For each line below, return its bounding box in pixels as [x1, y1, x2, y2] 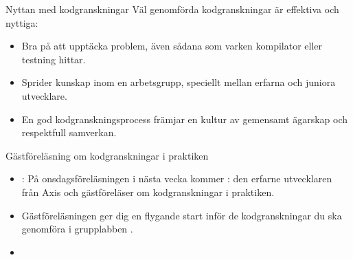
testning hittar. [21, 52, 86, 66]
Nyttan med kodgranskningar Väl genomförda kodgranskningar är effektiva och [5, 2, 339, 16]
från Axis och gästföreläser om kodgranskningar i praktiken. [21, 184, 275, 199]
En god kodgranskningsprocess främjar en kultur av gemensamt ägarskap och [21, 111, 348, 126]
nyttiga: [5, 15, 38, 30]
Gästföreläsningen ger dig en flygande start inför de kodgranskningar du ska [21, 208, 342, 222]
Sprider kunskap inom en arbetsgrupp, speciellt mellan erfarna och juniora [21, 75, 336, 89]
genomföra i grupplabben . [21, 221, 133, 236]
